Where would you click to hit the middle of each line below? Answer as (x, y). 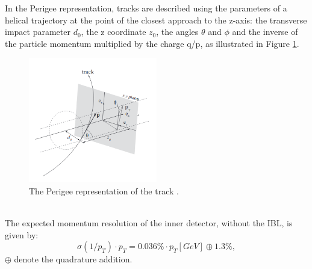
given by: (22, 234)
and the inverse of (265, 32)
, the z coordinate (114, 32)
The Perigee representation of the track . (104, 190)
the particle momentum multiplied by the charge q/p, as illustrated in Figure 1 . (152, 43)
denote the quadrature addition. (73, 259)
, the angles (177, 32)
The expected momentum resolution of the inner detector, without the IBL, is (149, 222)
